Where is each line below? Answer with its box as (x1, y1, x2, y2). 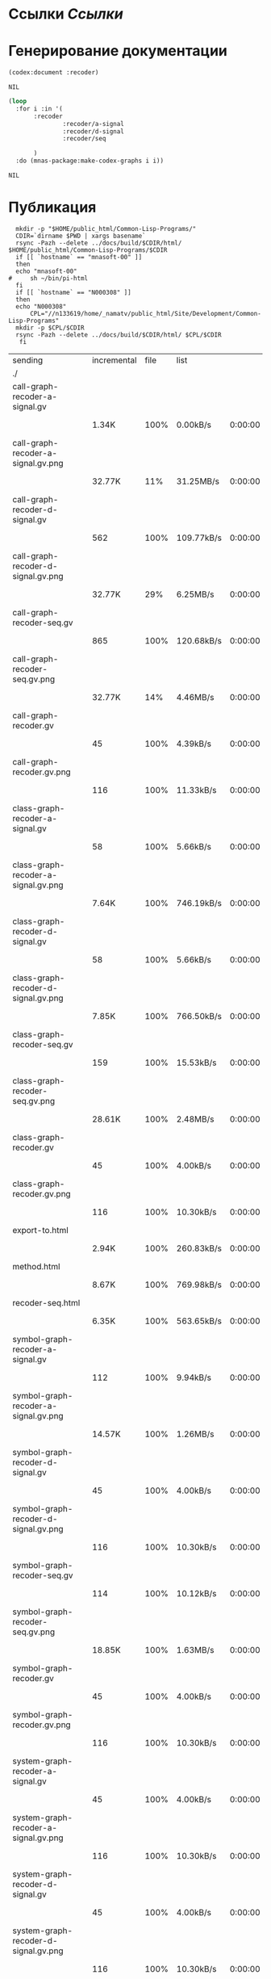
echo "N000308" (15, 302, 67, 311)
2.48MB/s (176, 1113, 215, 1125)
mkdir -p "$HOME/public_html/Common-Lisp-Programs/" (15, 224, 197, 233)
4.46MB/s (176, 691, 215, 702)
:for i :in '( (15, 104, 63, 113)
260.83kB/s (176, 1243, 222, 1254)
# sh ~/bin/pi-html (8, 274, 89, 283)
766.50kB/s (176, 1010, 222, 1021)
